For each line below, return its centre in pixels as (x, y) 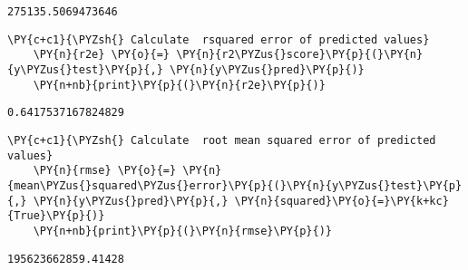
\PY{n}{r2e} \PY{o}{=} (101, 55)
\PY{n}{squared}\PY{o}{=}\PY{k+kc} (341, 201)
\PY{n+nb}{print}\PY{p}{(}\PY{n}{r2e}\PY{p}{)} (179, 85)
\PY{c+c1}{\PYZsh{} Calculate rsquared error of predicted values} (219, 39)
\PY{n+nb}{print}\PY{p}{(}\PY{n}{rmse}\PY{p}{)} (182, 231)
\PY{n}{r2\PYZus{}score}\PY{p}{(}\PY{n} (300, 55)
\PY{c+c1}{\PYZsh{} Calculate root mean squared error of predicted (222, 140)
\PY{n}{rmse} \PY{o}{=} (105, 171)
